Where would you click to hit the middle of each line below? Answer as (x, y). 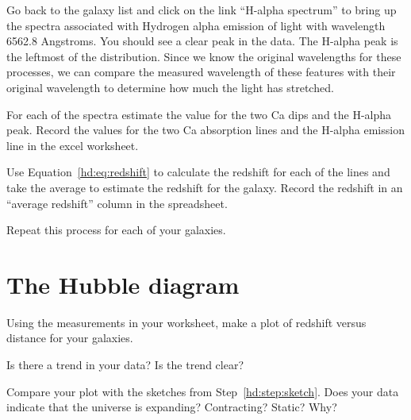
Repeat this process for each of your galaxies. (116, 230)
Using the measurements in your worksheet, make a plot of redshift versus (186, 322)
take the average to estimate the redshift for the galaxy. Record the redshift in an (205, 187)
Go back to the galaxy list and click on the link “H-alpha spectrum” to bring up (202, 10)
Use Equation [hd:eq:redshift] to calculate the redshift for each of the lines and (198, 172)
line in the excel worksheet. (73, 145)
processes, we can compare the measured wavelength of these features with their (201, 72)
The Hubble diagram (123, 284)
